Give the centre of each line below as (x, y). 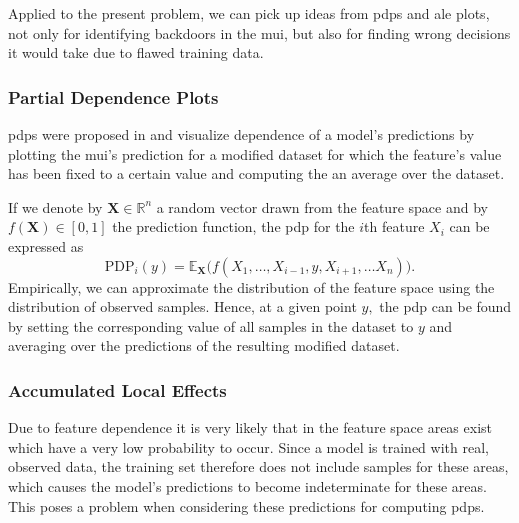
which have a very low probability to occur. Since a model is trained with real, (248, 446)
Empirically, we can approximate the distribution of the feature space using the (251, 286)
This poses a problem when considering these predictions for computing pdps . (246, 505)
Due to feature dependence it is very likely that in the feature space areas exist (250, 427)
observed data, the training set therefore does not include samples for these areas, (258, 466)
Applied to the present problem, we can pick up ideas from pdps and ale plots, (249, 13)
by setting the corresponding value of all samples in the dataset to (211, 325)
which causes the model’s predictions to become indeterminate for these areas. (247, 485)
